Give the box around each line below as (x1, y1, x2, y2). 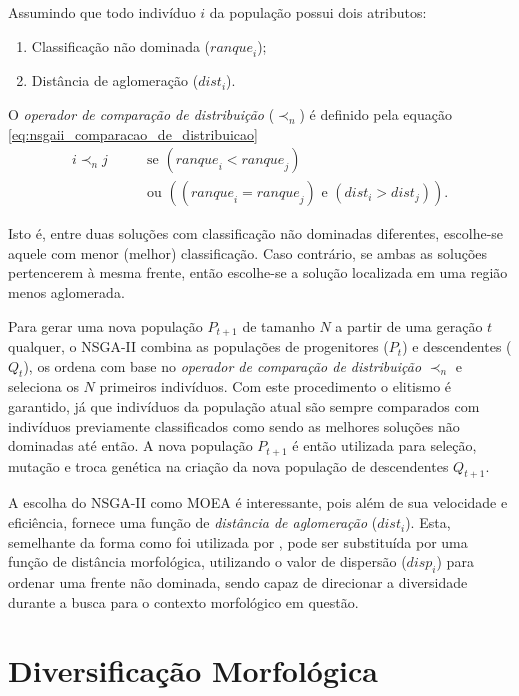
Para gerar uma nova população (8, 315, 203, 336)
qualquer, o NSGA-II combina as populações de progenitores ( (8, 336, 389, 357)
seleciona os (8, 376, 79, 397)
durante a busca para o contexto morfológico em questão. (8, 591, 359, 612)
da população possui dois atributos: (209, 2, 427, 22)
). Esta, (405, 512, 451, 533)
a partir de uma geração (335, 315, 483, 336)
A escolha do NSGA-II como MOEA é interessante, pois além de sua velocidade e (8, 492, 508, 513)
